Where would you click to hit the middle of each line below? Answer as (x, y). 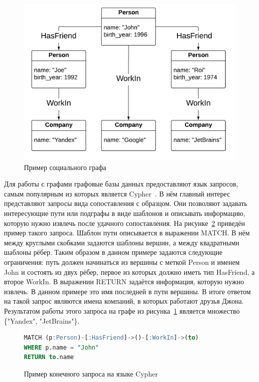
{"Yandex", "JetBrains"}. (42, 320)
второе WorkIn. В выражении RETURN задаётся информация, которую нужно (124, 282)
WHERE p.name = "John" (62, 347)
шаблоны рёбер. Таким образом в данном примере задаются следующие (113, 252)
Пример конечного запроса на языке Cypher (91, 373)
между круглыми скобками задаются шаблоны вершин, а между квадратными (122, 242)
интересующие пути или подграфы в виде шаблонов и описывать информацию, (125, 213)
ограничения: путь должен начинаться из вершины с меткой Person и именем (122, 262)
